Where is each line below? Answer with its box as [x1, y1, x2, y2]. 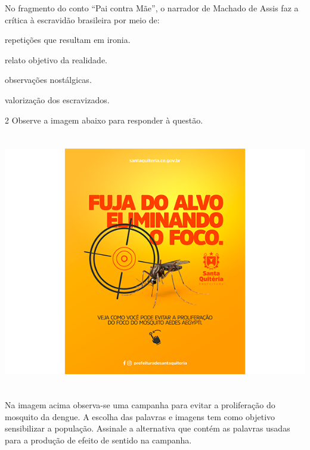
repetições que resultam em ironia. [5, 33, 131, 46]
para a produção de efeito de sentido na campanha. [5, 433, 192, 446]
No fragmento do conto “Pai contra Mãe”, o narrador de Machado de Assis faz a [5, 2, 299, 14]
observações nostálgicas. [5, 73, 92, 86]
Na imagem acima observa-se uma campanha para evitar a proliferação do [5, 399, 275, 411]
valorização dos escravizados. [5, 93, 110, 106]
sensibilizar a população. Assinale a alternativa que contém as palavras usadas [5, 422, 290, 434]
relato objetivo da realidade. [5, 53, 107, 66]
